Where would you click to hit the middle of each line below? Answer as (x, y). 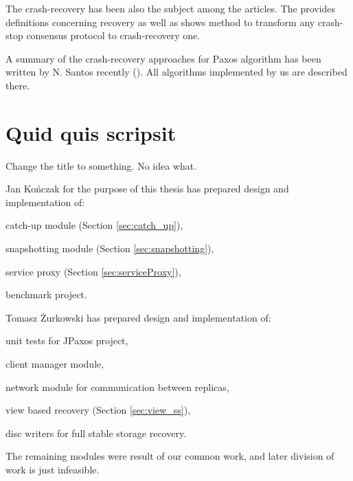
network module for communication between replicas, (117, 387)
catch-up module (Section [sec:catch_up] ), (94, 225)
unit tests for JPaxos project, (67, 340)
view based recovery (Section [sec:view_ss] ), (98, 410)
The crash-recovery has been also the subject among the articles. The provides (171, 8)
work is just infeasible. (53, 469)
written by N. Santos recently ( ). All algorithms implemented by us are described (176, 72)
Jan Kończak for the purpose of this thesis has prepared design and (147, 189)
